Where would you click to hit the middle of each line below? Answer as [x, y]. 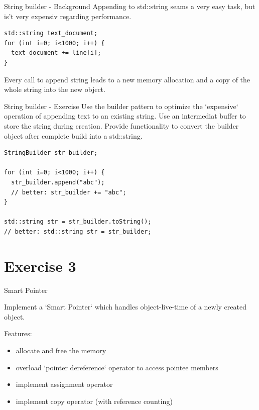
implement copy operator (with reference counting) [94, 401]
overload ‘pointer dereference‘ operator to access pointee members [117, 367]
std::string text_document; [51, 33]
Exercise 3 [40, 266]
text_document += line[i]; [56, 53]
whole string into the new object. [55, 89]
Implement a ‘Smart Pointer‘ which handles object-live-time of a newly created [125, 307]
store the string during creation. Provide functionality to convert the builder [121, 125]
